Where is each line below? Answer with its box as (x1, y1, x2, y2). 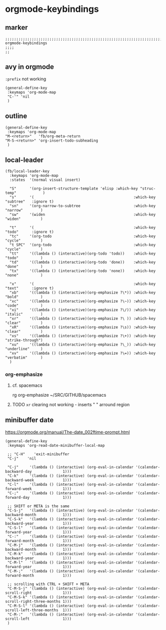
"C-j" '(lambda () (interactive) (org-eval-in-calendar (7, 465, 134, 470)
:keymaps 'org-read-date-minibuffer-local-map (7, 443, 105, 448)
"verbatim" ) (5, 355, 43, 360)
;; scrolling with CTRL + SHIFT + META (7, 581, 90, 586)
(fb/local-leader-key (5, 169, 50, 174)
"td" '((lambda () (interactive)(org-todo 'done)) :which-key (9, 260, 156, 265)
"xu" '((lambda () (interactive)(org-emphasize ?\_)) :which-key (9, 342, 156, 347)
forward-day (5, 495, 30, 500)
